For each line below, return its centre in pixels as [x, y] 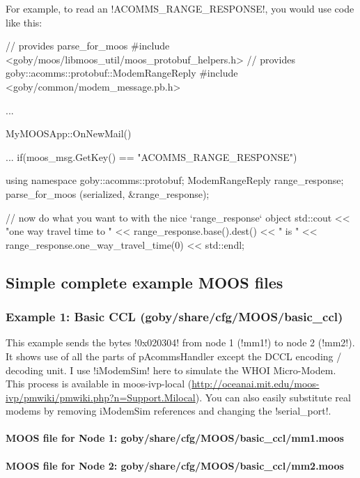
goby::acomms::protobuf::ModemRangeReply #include [122, 73]
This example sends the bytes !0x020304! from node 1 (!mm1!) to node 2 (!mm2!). [180, 342]
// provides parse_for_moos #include [88, 46]
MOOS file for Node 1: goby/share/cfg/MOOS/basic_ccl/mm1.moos [175, 438]
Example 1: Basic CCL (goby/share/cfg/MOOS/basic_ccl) [174, 317]
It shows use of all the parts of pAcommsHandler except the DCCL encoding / [174, 356]
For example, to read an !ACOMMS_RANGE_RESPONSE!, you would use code [180, 8]
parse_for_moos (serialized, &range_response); [108, 193]
